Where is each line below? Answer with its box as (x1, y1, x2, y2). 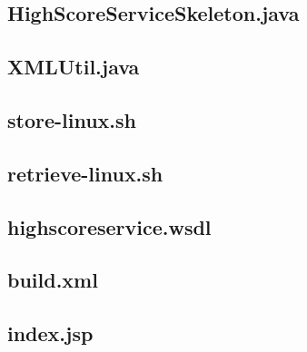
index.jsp (7, 319, 94, 347)
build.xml (7, 266, 98, 294)
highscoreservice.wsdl (7, 212, 212, 240)
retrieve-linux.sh (7, 159, 163, 187)
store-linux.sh (7, 105, 137, 133)
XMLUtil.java (7, 53, 140, 81)
